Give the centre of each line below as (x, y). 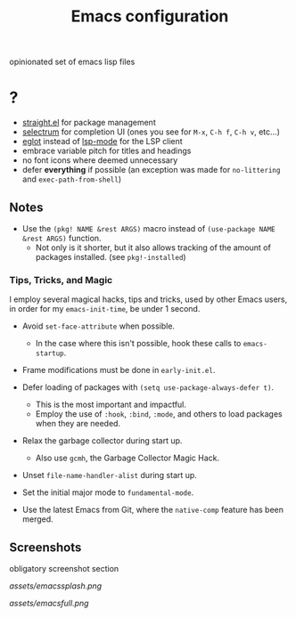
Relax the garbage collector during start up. (102, 441)
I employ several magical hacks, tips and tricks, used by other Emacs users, (148, 299)
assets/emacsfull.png (49, 604)
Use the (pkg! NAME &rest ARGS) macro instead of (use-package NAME (148, 228)
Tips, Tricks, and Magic (61, 280)
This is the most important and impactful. (111, 405)
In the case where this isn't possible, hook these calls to (138, 344)
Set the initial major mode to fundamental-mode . (108, 492)
